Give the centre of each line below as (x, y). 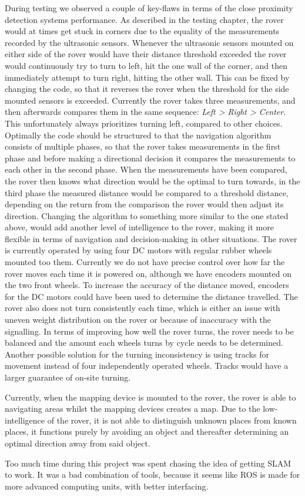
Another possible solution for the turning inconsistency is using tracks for (137, 354)
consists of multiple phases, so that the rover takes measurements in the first (143, 146)
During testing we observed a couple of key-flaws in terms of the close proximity (149, 8)
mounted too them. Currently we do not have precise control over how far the (145, 262)
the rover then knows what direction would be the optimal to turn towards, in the (152, 181)
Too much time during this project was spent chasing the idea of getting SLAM (148, 463)
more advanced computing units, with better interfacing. (107, 486)
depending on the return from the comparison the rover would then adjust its (144, 204)
